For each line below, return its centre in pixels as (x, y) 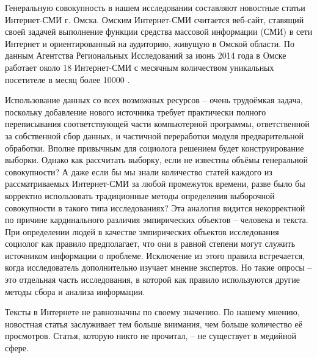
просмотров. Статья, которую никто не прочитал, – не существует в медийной (151, 336)
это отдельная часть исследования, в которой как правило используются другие (153, 279)
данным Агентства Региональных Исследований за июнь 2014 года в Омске (146, 55)
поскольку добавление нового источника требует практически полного (136, 111)
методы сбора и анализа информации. (75, 291)
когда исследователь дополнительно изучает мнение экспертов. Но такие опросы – (158, 267)
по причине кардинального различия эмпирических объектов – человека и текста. (157, 220)
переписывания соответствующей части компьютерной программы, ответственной (157, 124)
